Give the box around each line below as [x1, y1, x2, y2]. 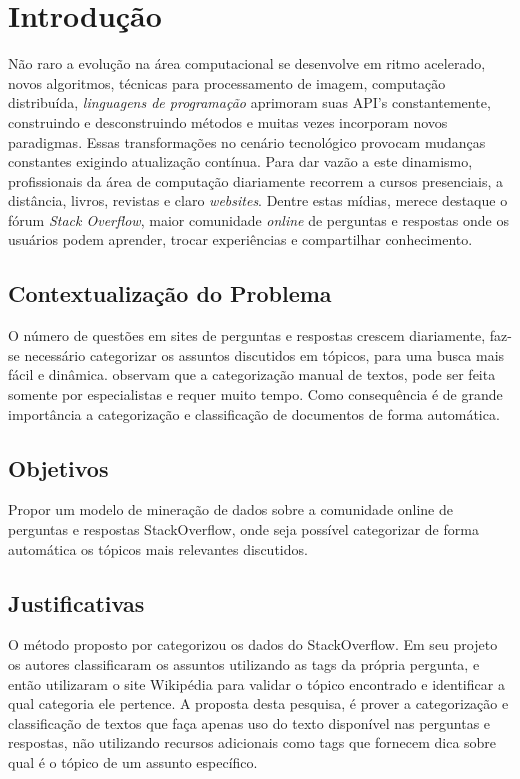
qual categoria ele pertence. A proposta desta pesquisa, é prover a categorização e [8, 693, 509, 714]
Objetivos [8, 452, 109, 483]
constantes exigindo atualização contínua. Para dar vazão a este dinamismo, [8, 151, 473, 172]
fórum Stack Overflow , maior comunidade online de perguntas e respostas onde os [8, 209, 509, 230]
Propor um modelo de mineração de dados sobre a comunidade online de [8, 499, 454, 520]
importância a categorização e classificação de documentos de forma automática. [8, 403, 500, 424]
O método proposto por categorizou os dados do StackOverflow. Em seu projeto [8, 634, 498, 655]
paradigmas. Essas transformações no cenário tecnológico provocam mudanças [8, 131, 486, 152]
